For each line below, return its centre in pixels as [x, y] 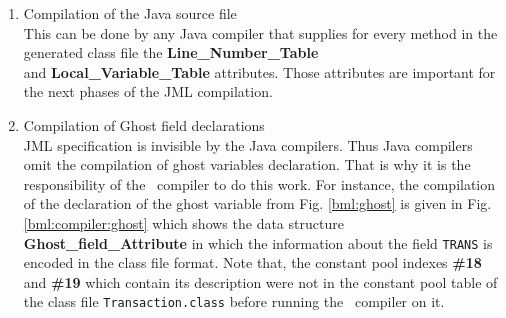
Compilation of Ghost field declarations [144, 124]
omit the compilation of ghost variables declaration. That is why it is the [247, 164]
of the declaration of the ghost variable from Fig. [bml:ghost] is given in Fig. [257, 203]
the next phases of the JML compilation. [148, 91]
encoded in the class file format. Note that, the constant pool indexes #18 [252, 262]
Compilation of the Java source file [130, 13]
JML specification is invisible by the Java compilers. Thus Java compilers [248, 144]
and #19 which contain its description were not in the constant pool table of [260, 281]
